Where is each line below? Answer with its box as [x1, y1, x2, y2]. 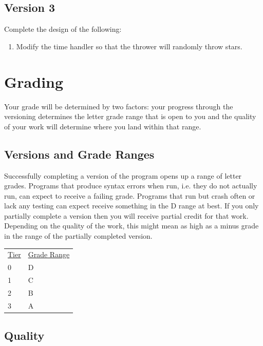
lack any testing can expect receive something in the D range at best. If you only [4, 200, 259, 211]
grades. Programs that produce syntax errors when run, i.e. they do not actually [4, 180, 257, 191]
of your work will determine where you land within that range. [4, 121, 201, 131]
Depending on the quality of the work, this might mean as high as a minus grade [4, 220, 259, 231]
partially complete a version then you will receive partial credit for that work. [4, 210, 249, 221]
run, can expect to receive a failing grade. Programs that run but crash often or [4, 190, 255, 201]
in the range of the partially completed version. [4, 230, 153, 241]
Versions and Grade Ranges [4, 146, 155, 162]
